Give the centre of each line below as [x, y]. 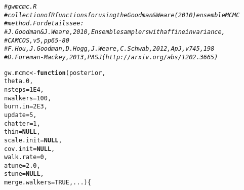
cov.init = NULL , [30, 149]
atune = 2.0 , [22, 165]
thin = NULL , [22, 132]
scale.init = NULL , [33, 140]
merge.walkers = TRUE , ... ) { [48, 183]
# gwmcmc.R [21, 7]
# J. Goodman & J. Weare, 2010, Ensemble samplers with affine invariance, [115, 32]
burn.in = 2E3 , [26, 107]
